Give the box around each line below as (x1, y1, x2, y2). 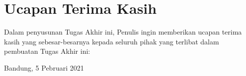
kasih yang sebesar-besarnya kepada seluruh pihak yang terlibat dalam (4, 36, 219, 46)
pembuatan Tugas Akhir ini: (4, 46, 90, 56)
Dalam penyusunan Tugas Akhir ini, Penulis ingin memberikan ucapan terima (4, 27, 242, 37)
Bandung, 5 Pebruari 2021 (4, 62, 84, 73)
